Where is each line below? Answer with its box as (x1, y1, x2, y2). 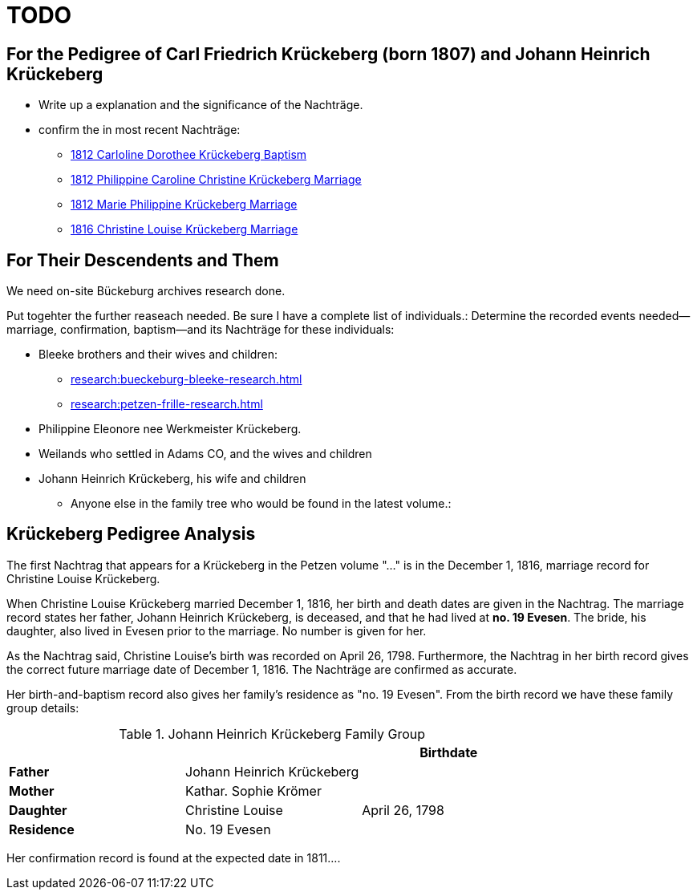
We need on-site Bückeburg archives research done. (6, 284, 286, 298)
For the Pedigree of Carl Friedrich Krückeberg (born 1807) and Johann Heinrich (6, 43, 650, 64)
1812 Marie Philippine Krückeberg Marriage (71, 197, 298, 212)
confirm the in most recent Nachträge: (38, 123, 241, 137)
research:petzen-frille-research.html (71, 397, 263, 412)
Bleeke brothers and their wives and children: (38, 347, 278, 362)
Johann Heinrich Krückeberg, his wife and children (38, 472, 306, 486)
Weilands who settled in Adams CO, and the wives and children (38, 447, 372, 461)
